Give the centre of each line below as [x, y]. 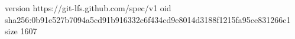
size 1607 [21, 31]
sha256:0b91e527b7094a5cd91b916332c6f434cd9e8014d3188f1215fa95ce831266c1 [148, 19]
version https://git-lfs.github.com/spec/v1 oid [88, 8]
